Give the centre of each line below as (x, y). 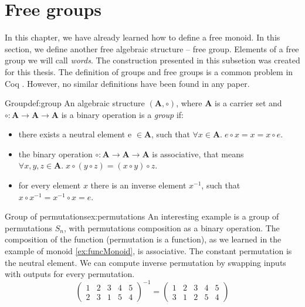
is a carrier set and (248, 103)
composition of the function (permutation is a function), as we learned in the (143, 239)
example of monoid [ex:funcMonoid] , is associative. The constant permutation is (148, 251)
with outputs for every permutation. (70, 274)
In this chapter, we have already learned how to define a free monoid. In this (143, 37)
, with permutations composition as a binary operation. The (172, 227)
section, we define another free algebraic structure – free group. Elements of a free (152, 48)
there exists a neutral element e (75, 134)
